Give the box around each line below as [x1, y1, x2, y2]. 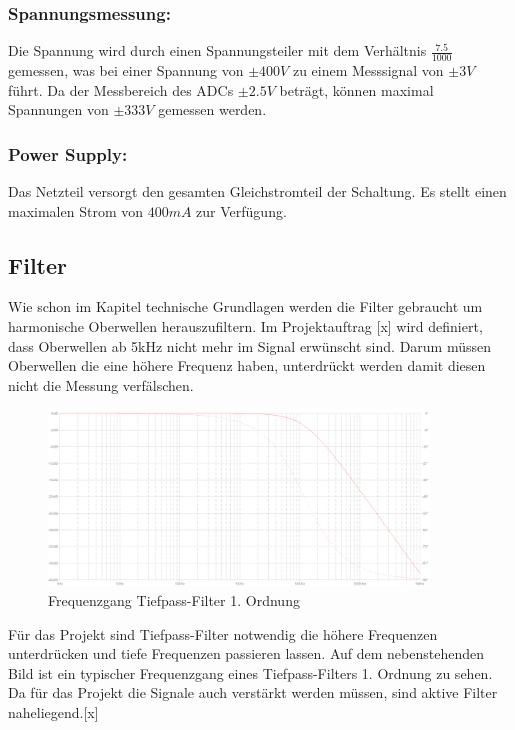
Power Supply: [8, 141, 128, 166]
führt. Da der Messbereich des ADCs [8, 79, 234, 100]
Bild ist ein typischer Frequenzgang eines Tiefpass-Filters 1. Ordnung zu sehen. [8, 662, 493, 683]
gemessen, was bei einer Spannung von [8, 60, 244, 81]
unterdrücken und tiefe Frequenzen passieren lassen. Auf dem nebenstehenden [8, 643, 484, 664]
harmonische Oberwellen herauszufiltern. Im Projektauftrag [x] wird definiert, [8, 316, 483, 337]
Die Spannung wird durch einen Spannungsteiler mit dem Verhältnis [8, 40, 427, 61]
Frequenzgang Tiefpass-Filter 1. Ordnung [48, 590, 300, 610]
